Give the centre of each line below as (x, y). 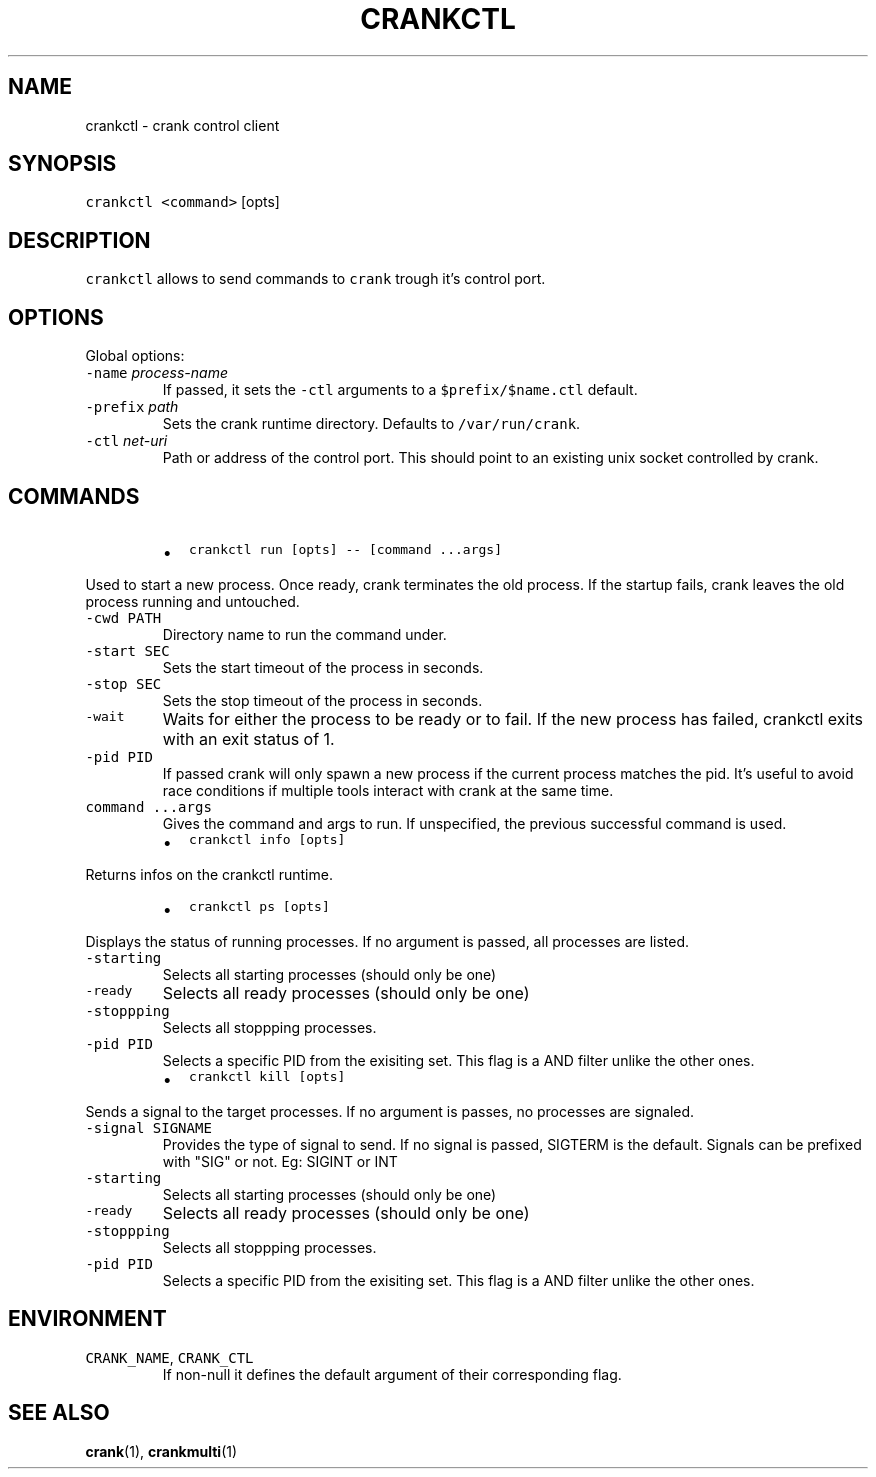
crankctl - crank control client (182, 125)
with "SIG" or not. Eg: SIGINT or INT (280, 1161)
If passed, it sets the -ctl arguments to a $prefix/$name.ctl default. (400, 390)
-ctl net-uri (126, 441)
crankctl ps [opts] (259, 906)
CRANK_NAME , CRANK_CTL (169, 1357)
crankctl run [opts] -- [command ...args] (345, 549)
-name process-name (156, 373)
